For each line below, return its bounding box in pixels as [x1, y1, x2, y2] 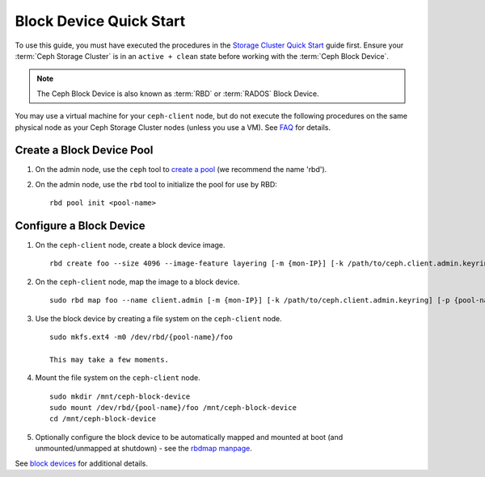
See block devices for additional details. [15, 458, 149, 468]
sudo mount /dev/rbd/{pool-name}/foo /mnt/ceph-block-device [49, 404, 297, 412]
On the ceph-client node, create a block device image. [35, 241, 226, 250]
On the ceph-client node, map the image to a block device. [35, 277, 240, 287]
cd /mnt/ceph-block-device [49, 414, 157, 424]
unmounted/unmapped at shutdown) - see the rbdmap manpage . [35, 444, 252, 454]
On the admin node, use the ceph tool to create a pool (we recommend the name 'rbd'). [35, 165, 327, 174]
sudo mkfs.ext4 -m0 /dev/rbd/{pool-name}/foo [49, 333, 234, 342]
